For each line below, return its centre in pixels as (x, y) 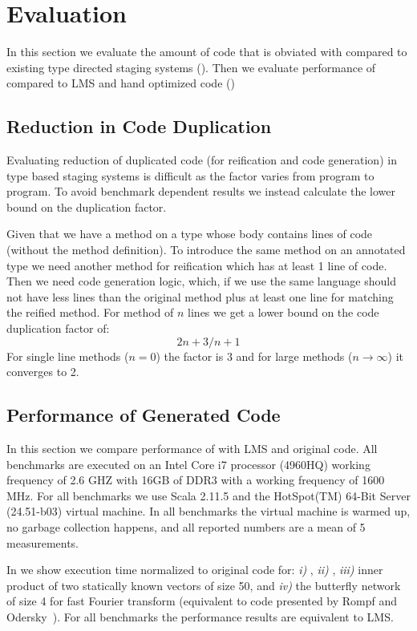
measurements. (43, 542)
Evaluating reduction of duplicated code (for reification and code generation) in (202, 160)
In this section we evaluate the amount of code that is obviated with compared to (207, 52)
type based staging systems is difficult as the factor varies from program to (190, 175)
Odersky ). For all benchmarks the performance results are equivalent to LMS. (200, 616)
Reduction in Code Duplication (139, 126)
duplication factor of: (58, 328)
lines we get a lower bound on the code (283, 312)
